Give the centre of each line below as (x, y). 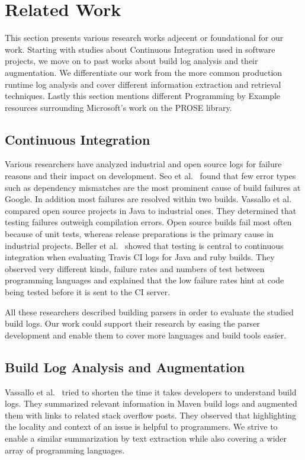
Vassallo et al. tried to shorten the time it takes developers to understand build (151, 392)
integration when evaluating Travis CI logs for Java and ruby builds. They (140, 257)
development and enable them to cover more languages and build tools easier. (146, 335)
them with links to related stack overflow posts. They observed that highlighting (151, 415)
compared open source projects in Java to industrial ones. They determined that (151, 210)
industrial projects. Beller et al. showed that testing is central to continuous (144, 245)
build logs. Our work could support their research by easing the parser (132, 323)
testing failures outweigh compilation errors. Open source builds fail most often (148, 222)
